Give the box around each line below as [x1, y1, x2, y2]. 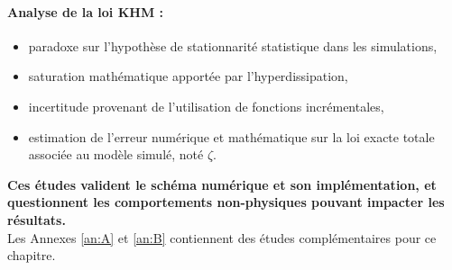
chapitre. [7, 246, 56, 265]
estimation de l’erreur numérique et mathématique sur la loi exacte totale [28, 127, 435, 146]
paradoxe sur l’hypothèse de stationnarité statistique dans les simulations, [28, 36, 438, 55]
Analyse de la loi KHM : [7, 2, 164, 21]
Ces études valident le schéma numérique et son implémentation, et [7, 175, 437, 193]
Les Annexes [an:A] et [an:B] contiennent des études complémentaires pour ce [7, 228, 437, 247]
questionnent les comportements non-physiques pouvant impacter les [7, 193, 445, 211]
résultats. [7, 210, 66, 229]
